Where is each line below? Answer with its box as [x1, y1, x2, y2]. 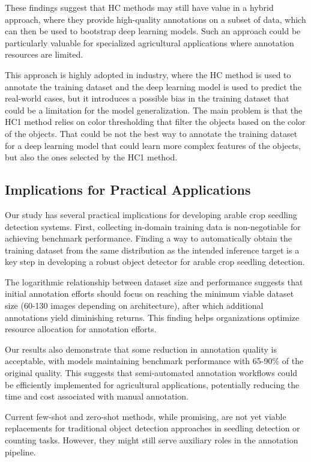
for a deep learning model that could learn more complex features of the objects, [5, 139, 301, 151]
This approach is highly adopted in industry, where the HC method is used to [5, 68, 291, 81]
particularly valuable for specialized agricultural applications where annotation [5, 36, 294, 49]
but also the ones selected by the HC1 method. [5, 151, 178, 163]
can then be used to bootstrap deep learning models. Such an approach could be [5, 25, 301, 37]
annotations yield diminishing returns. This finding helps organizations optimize [5, 311, 300, 323]
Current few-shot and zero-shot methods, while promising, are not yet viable [5, 410, 286, 422]
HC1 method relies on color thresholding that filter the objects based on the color [5, 115, 306, 128]
